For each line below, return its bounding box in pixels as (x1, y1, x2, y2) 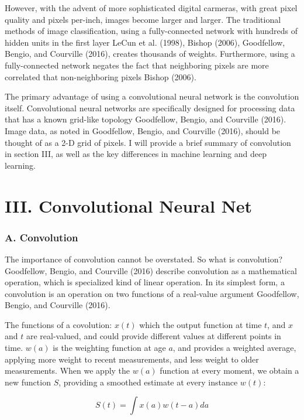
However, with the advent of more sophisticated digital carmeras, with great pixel (5, 2, 298, 13)
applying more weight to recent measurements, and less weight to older (5, 353, 259, 365)
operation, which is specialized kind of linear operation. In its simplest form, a (5, 276, 285, 288)
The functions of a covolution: (5, 318, 112, 330)
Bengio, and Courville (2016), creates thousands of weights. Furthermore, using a (5, 47, 295, 60)
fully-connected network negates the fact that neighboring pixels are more (5, 59, 269, 71)
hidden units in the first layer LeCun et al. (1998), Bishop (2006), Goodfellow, (5, 36, 285, 48)
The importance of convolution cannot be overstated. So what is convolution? (5, 252, 283, 265)
